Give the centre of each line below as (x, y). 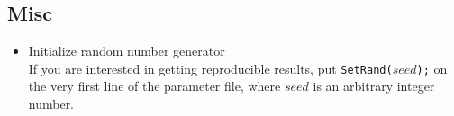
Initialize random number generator (127, 51)
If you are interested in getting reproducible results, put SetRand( (210, 68)
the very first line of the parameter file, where (154, 86)
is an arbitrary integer (374, 86)
